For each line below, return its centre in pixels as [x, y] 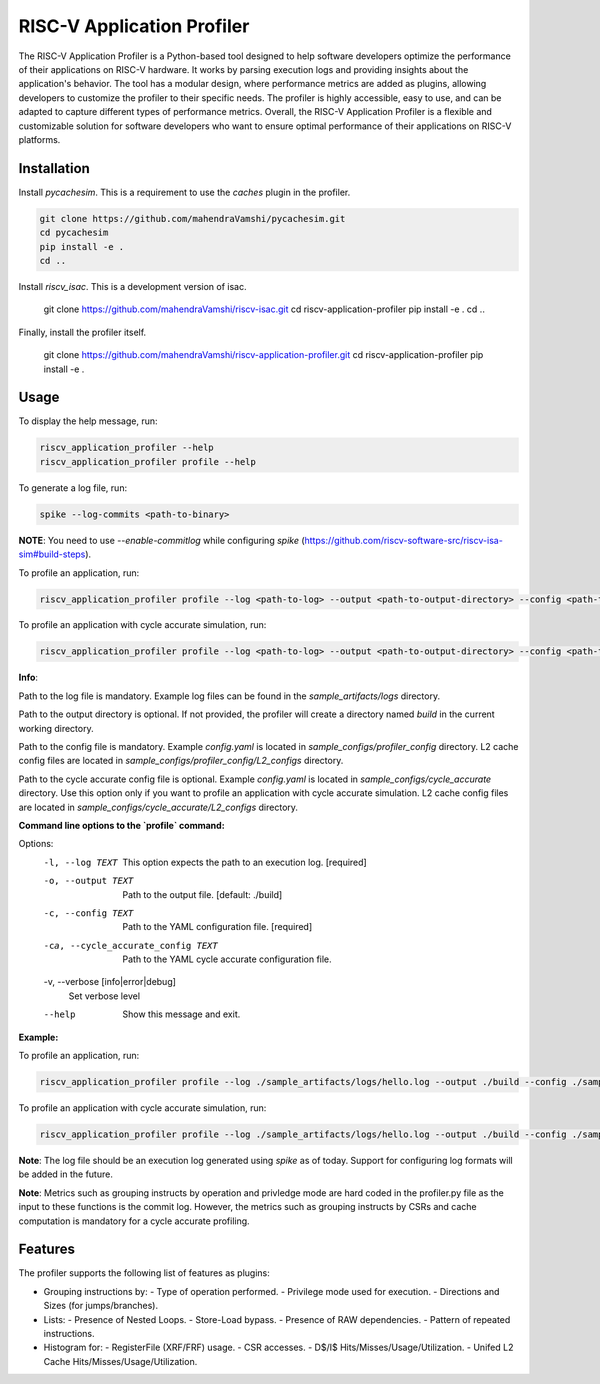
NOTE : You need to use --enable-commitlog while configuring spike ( [161, 540]
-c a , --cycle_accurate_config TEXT [131, 945]
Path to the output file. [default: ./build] [202, 894]
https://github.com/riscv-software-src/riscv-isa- [404, 540]
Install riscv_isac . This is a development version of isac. [132, 286]
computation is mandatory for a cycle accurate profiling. [134, 1221]
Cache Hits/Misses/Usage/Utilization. [120, 1361]
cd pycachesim [74, 233]
